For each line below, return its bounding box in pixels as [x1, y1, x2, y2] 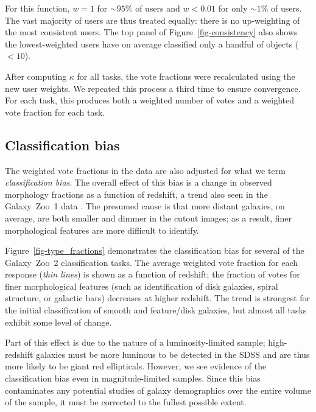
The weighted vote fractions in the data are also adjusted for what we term [5, 164, 286, 176]
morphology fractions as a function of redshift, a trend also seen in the [5, 187, 268, 200]
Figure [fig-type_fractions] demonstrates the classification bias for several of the [5, 244, 304, 257]
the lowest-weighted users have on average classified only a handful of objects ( [5, 37, 299, 50]
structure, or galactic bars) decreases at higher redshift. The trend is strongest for [5, 292, 311, 304]
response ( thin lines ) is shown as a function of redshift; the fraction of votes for [5, 268, 300, 281]
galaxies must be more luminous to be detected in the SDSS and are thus [36, 347, 310, 360]
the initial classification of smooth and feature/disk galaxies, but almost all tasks [5, 304, 307, 316]
